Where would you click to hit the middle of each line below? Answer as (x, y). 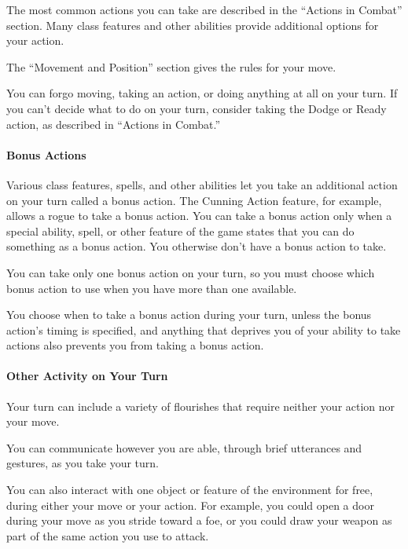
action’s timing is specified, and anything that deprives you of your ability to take (204, 329)
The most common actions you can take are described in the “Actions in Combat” (204, 9)
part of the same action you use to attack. (108, 535)
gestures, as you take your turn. (83, 463)
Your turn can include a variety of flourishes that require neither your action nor (201, 406)
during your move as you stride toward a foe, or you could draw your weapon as (199, 520)
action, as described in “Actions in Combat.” (114, 124)
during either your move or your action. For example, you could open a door (190, 505)
